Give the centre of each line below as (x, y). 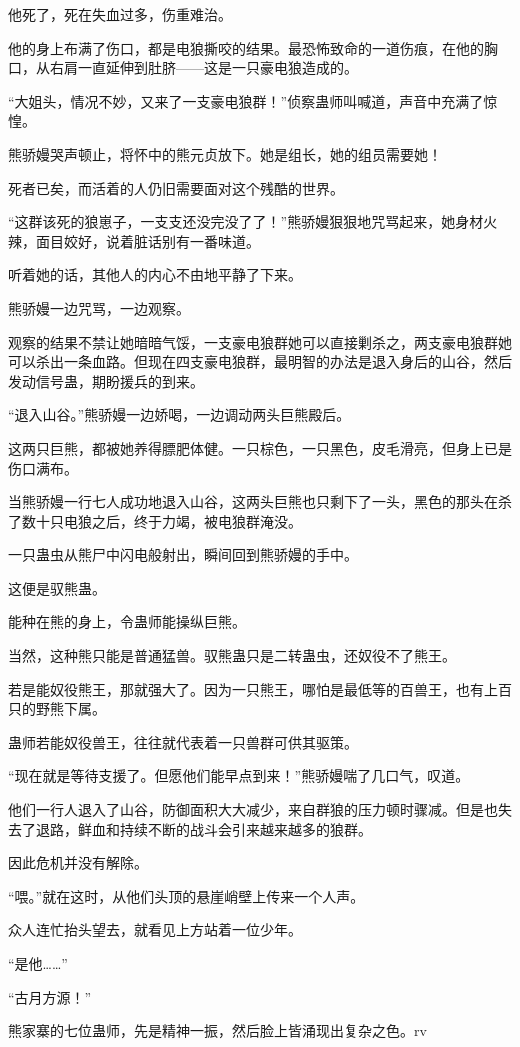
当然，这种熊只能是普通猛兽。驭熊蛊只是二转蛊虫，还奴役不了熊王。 (232, 655)
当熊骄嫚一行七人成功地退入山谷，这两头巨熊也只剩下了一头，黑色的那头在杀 (260, 501)
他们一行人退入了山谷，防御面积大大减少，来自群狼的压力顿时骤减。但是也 (253, 809)
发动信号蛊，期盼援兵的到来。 (106, 380)
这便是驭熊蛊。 (57, 587)
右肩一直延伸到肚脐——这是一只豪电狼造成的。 (203, 67)
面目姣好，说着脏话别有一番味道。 (147, 240)
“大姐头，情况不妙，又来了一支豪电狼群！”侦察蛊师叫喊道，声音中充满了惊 (253, 100)
